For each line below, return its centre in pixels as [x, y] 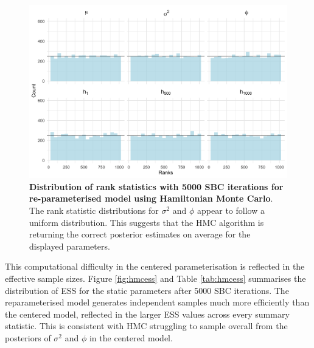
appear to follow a [231, 210]
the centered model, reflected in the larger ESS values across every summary [147, 314]
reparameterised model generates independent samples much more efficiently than [157, 302]
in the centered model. [131, 338]
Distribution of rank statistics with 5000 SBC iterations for [156, 186]
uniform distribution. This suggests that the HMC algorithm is [147, 222]
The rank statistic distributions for [94, 210]
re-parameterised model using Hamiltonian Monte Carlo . [151, 198]
